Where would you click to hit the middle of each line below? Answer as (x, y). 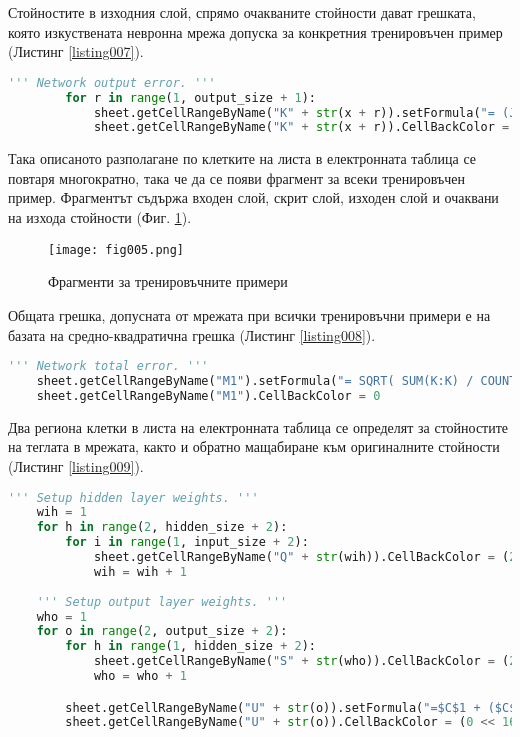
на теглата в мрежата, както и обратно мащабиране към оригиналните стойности (254, 446)
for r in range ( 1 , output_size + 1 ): (190, 97)
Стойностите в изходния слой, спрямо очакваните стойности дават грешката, (242, 12)
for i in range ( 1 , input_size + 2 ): (187, 542)
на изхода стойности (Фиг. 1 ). (100, 217)
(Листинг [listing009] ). (76, 465)
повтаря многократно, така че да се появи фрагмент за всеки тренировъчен (236, 177)
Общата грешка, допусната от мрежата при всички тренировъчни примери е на (249, 314)
